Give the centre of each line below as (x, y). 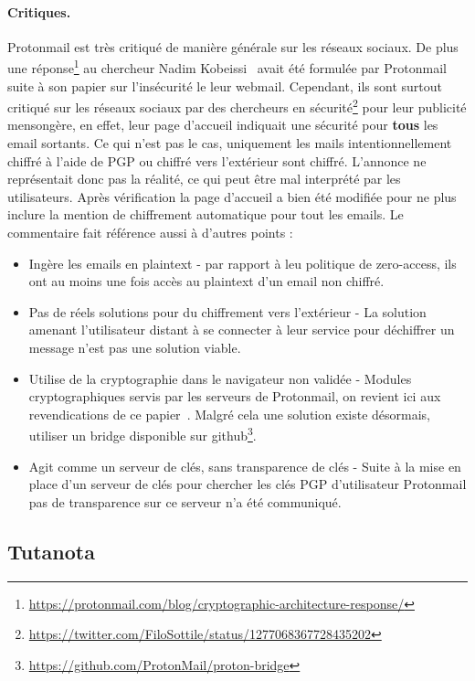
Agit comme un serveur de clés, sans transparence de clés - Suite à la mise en (245, 466)
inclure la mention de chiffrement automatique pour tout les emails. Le (206, 214)
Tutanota (51, 551)
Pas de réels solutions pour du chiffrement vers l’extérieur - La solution (227, 311)
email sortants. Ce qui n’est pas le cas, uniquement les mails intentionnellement (230, 143)
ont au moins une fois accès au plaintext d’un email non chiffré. (206, 281)
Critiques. (39, 11)
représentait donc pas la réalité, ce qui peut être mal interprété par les (204, 179)
